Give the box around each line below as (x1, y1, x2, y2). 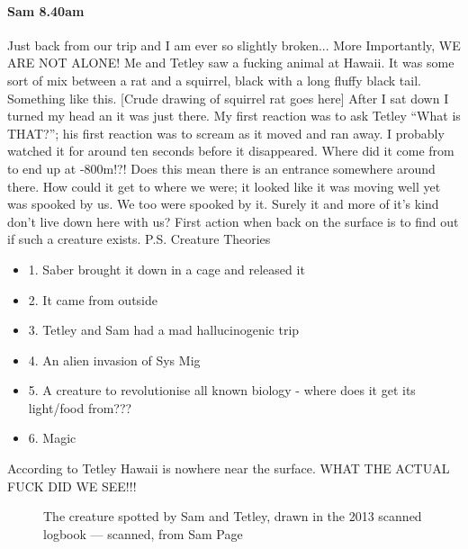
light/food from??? (28, 398, 132, 417)
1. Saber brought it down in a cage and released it (28, 259, 305, 278)
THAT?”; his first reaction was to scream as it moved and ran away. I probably (7, 123, 445, 142)
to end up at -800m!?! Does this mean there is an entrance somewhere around (7, 158, 436, 177)
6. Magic (28, 428, 76, 447)
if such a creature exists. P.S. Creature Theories (7, 229, 271, 248)
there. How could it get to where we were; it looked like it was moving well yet (7, 176, 441, 195)
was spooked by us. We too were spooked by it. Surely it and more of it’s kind (7, 194, 439, 213)
